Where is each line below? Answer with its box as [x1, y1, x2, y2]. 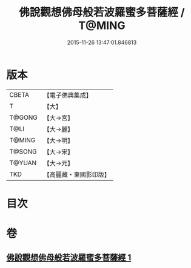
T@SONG [9, 147, 38, 155]
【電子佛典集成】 [43, 91, 92, 99]
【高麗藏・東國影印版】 [43, 170, 110, 178]
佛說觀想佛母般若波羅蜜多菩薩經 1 [6, 252, 132, 263]
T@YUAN [9, 159, 37, 167]
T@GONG [9, 113, 38, 122]
